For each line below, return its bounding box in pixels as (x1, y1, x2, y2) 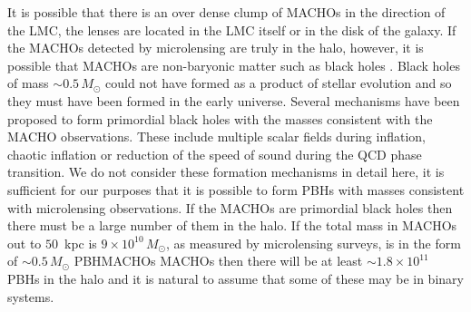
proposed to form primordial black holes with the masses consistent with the (7, 109, 433, 128)
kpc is (64, 233, 97, 252)
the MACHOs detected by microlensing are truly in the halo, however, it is (7, 38, 424, 57)
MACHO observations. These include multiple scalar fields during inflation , (7, 127, 426, 146)
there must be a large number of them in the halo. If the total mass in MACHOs (7, 216, 457, 235)
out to (7, 233, 42, 252)
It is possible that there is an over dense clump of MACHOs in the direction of (7, 3, 446, 21)
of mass (7, 73, 49, 93)
